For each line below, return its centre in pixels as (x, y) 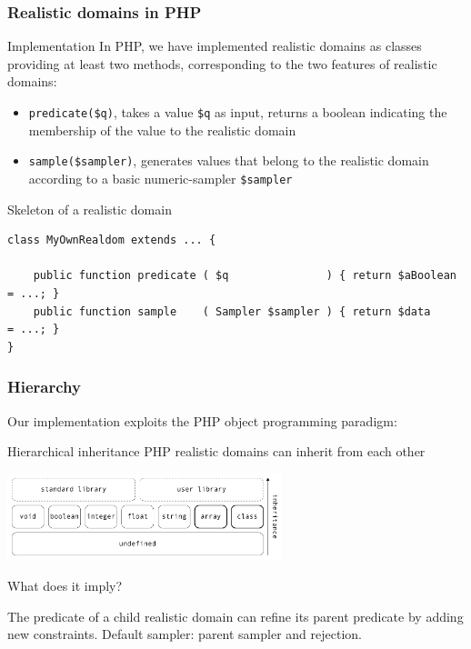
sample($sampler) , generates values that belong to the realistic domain (229, 160)
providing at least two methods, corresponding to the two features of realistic (222, 63)
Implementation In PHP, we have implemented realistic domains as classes (215, 46)
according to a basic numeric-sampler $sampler (160, 178)
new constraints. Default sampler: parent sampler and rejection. (185, 634)
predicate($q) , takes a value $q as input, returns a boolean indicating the (238, 112)
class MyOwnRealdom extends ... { (112, 240)
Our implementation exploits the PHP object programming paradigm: (202, 420)
